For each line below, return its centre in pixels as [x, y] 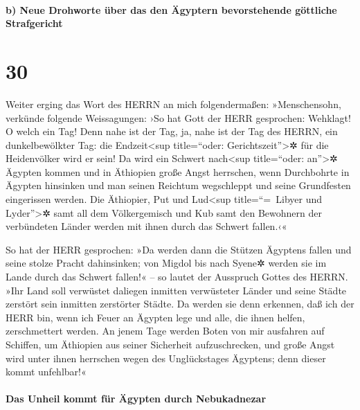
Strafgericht [34, 23]
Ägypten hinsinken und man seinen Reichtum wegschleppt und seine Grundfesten [178, 185]
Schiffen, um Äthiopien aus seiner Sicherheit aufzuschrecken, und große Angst [170, 344]
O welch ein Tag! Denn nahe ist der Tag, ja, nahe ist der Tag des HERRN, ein [172, 131]
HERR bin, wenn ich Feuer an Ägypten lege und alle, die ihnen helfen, [155, 317]
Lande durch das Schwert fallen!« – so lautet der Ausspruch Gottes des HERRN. [177, 277]
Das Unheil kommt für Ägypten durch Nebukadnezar [136, 399]
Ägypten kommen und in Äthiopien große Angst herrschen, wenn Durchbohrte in [178, 171]
